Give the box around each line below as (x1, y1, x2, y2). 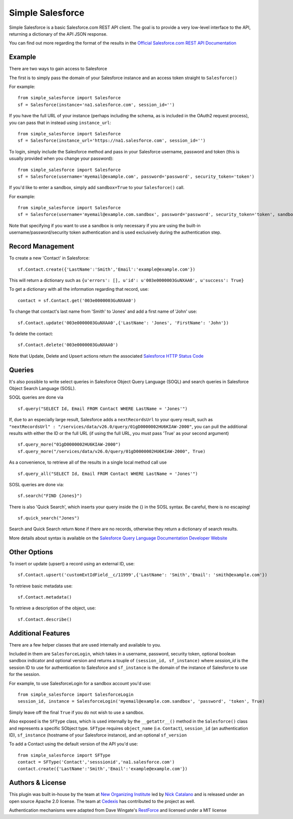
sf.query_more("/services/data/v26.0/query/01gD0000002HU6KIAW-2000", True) (18, 449, 206, 454)
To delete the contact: (9, 330, 53, 337)
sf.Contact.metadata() (18, 594, 72, 600)
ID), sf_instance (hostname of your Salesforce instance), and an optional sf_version (9, 732, 187, 738)
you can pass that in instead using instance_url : (9, 120, 111, 126)
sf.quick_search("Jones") (18, 516, 80, 521)
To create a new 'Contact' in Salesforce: (9, 255, 90, 261)
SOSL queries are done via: (9, 481, 64, 487)
